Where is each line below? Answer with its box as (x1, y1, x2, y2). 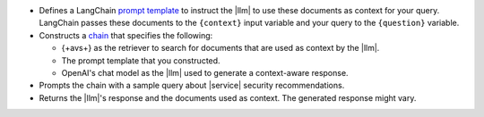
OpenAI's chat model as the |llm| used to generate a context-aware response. (61, 67, 349, 78)
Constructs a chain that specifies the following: (39, 29, 213, 40)
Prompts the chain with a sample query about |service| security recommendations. (39, 80, 345, 91)
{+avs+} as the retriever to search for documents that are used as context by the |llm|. (61, 43, 380, 54)
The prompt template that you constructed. (61, 54, 220, 66)
